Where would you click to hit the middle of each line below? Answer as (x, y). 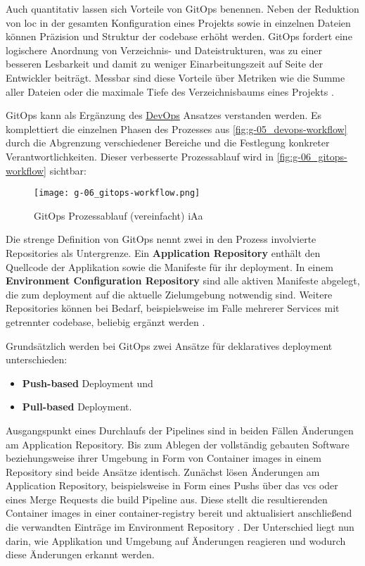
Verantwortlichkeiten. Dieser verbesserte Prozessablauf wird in (140, 156)
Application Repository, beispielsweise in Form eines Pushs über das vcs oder (172, 485)
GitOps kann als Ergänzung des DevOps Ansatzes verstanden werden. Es (164, 115)
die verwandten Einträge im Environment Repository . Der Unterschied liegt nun (180, 527)
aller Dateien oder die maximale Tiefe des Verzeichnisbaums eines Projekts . (170, 91)
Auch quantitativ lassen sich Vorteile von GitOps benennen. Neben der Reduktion (182, 8)
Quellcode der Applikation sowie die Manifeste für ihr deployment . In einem (169, 266)
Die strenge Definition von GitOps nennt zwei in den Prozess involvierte (161, 239)
